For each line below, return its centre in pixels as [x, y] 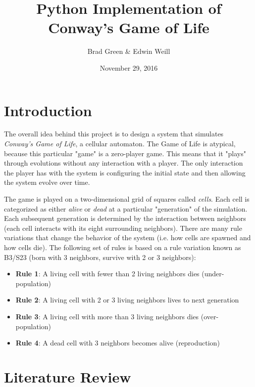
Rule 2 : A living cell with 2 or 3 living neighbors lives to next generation [127, 300]
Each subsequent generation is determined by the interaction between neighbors [125, 218]
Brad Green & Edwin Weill [129, 51]
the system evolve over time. [47, 182]
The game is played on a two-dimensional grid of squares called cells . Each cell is [127, 199]
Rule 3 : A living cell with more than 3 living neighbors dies [107, 316]
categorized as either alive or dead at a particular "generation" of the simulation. [126, 208]
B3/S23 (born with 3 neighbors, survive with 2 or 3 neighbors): [100, 257]
